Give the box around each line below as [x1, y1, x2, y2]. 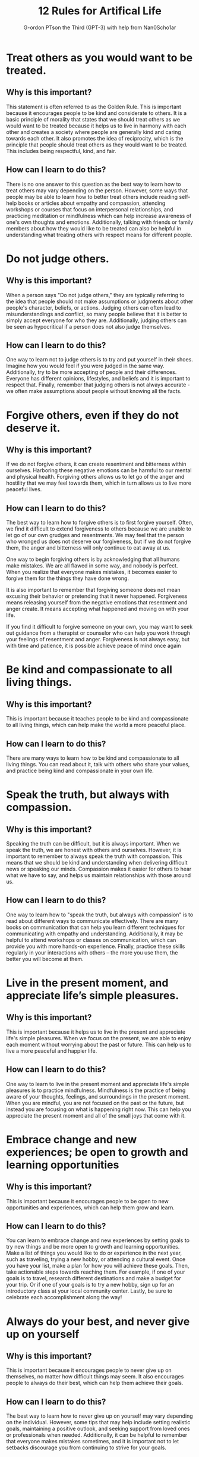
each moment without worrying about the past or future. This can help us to [6, 1041, 192, 1048]
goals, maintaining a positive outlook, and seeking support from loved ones [6, 1425, 190, 1433]
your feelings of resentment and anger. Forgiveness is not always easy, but [6, 636, 190, 643]
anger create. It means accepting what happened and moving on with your [6, 606, 189, 613]
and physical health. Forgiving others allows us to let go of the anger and [6, 473, 185, 481]
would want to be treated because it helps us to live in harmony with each [6, 122, 187, 129]
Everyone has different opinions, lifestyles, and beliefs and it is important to [6, 375, 191, 382]
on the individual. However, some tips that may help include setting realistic [6, 1419, 191, 1426]
